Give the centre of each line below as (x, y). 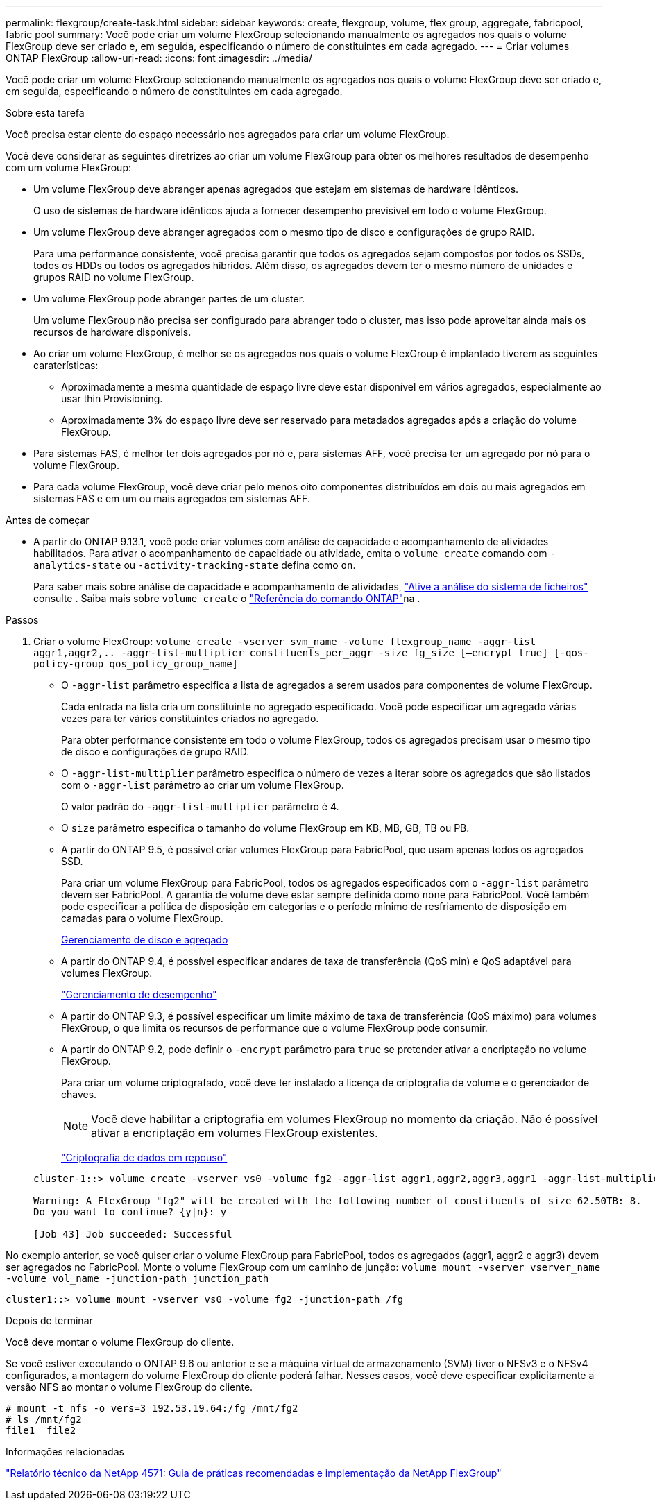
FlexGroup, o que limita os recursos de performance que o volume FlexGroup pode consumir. (274, 1028)
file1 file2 (41, 1430)
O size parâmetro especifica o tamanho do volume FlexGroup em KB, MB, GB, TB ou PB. (265, 828)
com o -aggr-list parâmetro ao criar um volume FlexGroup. (203, 785)
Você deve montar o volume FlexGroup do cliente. (120, 1342)
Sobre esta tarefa (45, 113)
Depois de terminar (49, 1320)
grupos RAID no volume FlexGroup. (114, 277)
